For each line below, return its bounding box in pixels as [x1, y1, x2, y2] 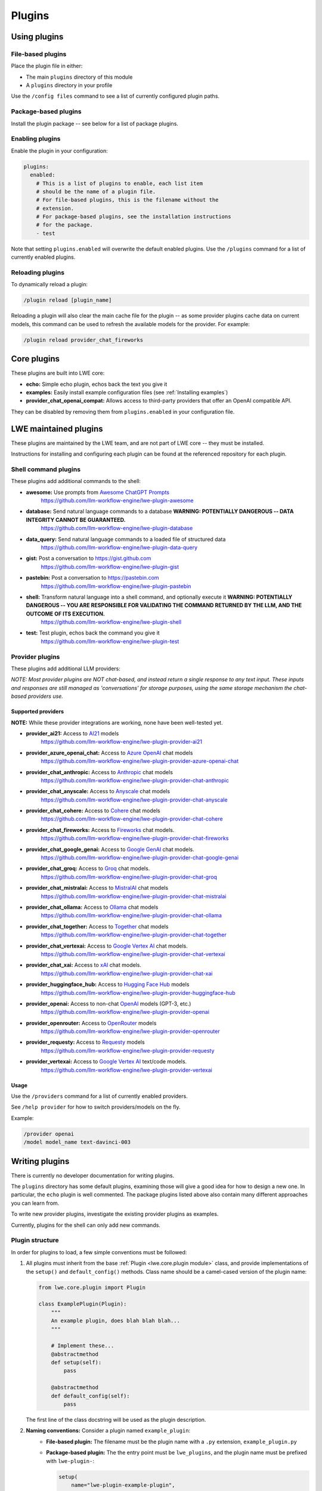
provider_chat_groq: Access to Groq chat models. [26, 865, 150, 872]
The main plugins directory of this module [26, 73, 133, 81]
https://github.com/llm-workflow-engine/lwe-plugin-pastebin [41, 582, 191, 590]
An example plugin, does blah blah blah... [51, 1317, 180, 1324]
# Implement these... [51, 1342, 114, 1349]
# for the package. [36, 221, 94, 228]
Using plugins [11, 32, 64, 42]
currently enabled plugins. [11, 253, 76, 261]
